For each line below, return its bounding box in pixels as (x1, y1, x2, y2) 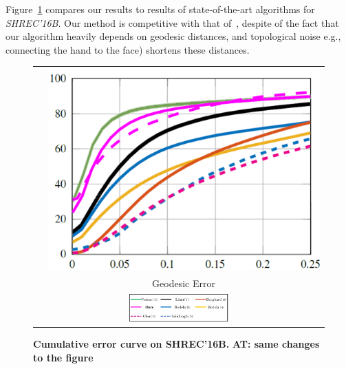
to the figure (33, 350, 94, 364)
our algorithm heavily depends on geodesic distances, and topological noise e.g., (6, 29, 341, 43)
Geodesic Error (152, 275, 215, 290)
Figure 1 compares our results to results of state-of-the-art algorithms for (6, 2, 315, 16)
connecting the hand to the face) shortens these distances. (6, 42, 250, 56)
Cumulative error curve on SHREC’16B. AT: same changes (33, 337, 320, 351)
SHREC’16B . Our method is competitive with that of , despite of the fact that (6, 15, 339, 30)
